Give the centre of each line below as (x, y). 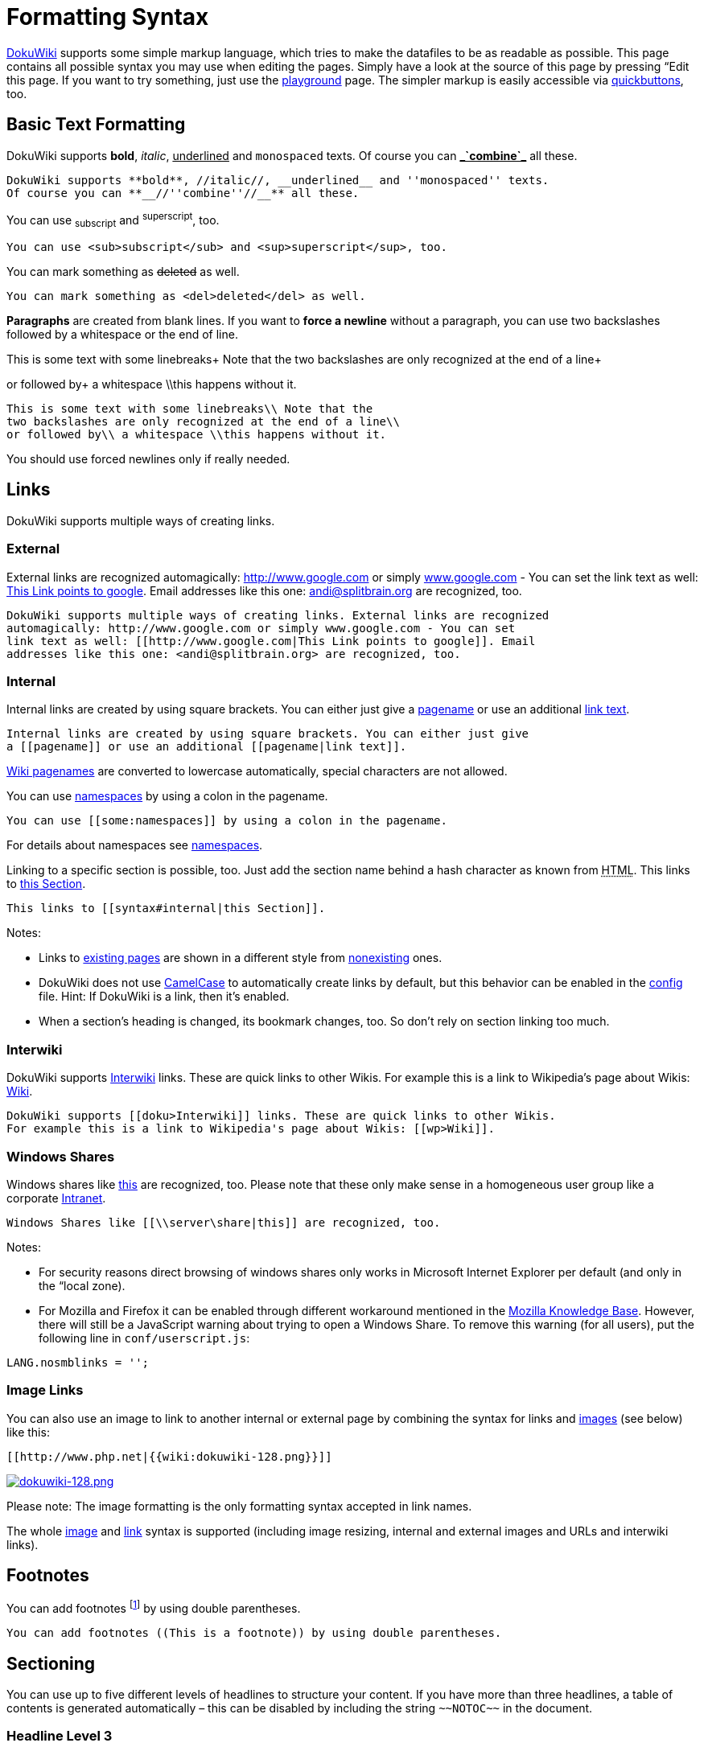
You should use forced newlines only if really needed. (148, 459)
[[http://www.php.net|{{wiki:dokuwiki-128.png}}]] (169, 1456)
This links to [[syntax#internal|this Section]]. (166, 908)
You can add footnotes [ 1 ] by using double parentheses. (154, 1607)
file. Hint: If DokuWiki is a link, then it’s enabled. (164, 997)
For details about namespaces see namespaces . (135, 845)
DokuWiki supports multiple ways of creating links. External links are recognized (278, 615)
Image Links (45, 1390)
